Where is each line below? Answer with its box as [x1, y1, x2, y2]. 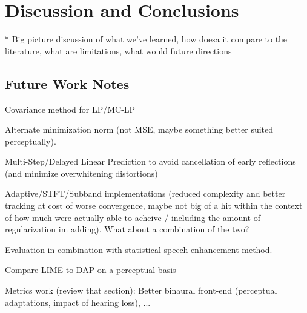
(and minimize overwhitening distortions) [5, 166, 158, 179]
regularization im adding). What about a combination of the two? [5, 223, 249, 236]
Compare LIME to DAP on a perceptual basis [5, 263, 176, 276]
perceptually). [5, 134, 56, 147]
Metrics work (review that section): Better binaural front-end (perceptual [5, 284, 277, 297]
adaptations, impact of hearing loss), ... [5, 295, 151, 308]
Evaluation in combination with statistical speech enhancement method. [5, 243, 272, 255]
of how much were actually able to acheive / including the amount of [5, 211, 260, 223]
